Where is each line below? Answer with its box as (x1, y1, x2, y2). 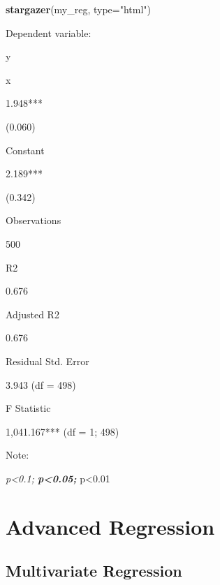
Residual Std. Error (6, 353, 89, 368)
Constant (6, 142, 45, 157)
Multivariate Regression (6, 560, 182, 582)
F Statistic (6, 401, 51, 415)
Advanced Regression (6, 512, 215, 540)
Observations (6, 213, 61, 228)
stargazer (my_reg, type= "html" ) (6, 2, 152, 16)
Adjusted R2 (6, 306, 59, 321)
